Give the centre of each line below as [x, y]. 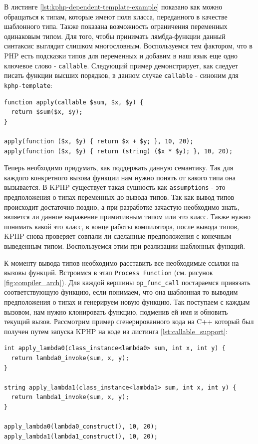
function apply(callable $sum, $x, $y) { [74, 102]
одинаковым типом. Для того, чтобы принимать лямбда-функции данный [115, 36]
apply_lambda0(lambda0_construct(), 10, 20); [81, 427]
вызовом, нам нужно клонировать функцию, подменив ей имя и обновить [116, 311]
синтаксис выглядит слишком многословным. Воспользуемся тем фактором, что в [128, 46]
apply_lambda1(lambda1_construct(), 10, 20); [81, 436]
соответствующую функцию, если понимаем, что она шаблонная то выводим [121, 292]
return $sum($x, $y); [47, 112]
